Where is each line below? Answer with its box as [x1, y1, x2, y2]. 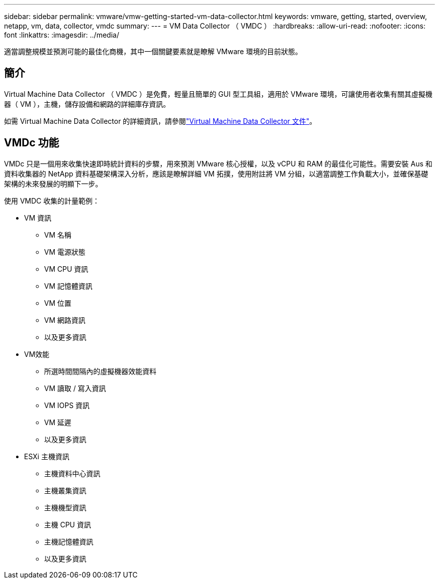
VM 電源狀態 [44, 247, 86, 256]
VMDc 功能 [4, 136, 59, 149]
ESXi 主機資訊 [24, 452, 70, 461]
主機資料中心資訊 [44, 469, 100, 478]
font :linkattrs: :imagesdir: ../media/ [4, 31, 119, 39]
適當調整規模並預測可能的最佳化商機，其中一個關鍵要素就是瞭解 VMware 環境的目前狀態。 [4, 47, 302, 56]
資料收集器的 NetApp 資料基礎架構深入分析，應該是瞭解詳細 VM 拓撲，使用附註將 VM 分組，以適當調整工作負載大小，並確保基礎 [4, 169, 428, 178]
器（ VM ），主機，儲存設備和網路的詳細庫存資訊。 [4, 99, 170, 108]
